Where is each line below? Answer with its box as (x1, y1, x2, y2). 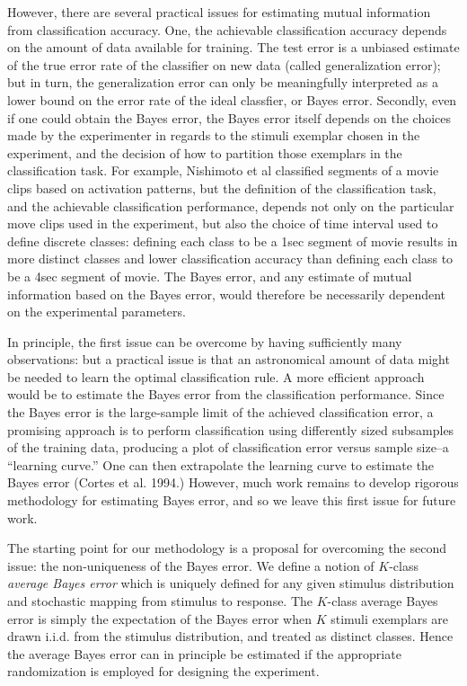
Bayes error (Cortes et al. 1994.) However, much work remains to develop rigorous (7, 473, 459, 492)
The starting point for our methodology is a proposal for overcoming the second (7, 539, 447, 557)
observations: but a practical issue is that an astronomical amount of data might (7, 350, 450, 369)
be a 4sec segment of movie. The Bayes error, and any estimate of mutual (7, 266, 412, 285)
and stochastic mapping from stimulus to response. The (7, 592, 313, 610)
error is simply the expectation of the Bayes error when (7, 609, 312, 628)
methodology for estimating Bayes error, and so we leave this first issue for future (7, 491, 456, 510)
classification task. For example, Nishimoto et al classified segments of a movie (7, 161, 439, 180)
